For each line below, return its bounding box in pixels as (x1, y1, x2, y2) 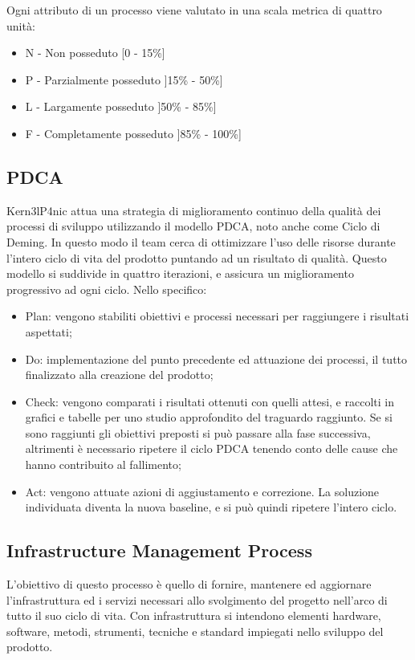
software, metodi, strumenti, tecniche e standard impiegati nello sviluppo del (6, 622, 384, 639)
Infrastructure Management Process (6, 538, 312, 563)
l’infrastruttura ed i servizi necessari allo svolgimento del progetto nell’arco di (6, 591, 388, 608)
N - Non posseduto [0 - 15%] (25, 44, 165, 61)
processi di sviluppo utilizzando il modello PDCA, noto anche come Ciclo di (6, 218, 380, 234)
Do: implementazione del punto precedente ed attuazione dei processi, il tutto (25, 350, 408, 367)
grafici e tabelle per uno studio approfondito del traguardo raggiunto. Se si (25, 409, 393, 426)
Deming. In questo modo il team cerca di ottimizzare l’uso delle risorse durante (6, 233, 396, 250)
